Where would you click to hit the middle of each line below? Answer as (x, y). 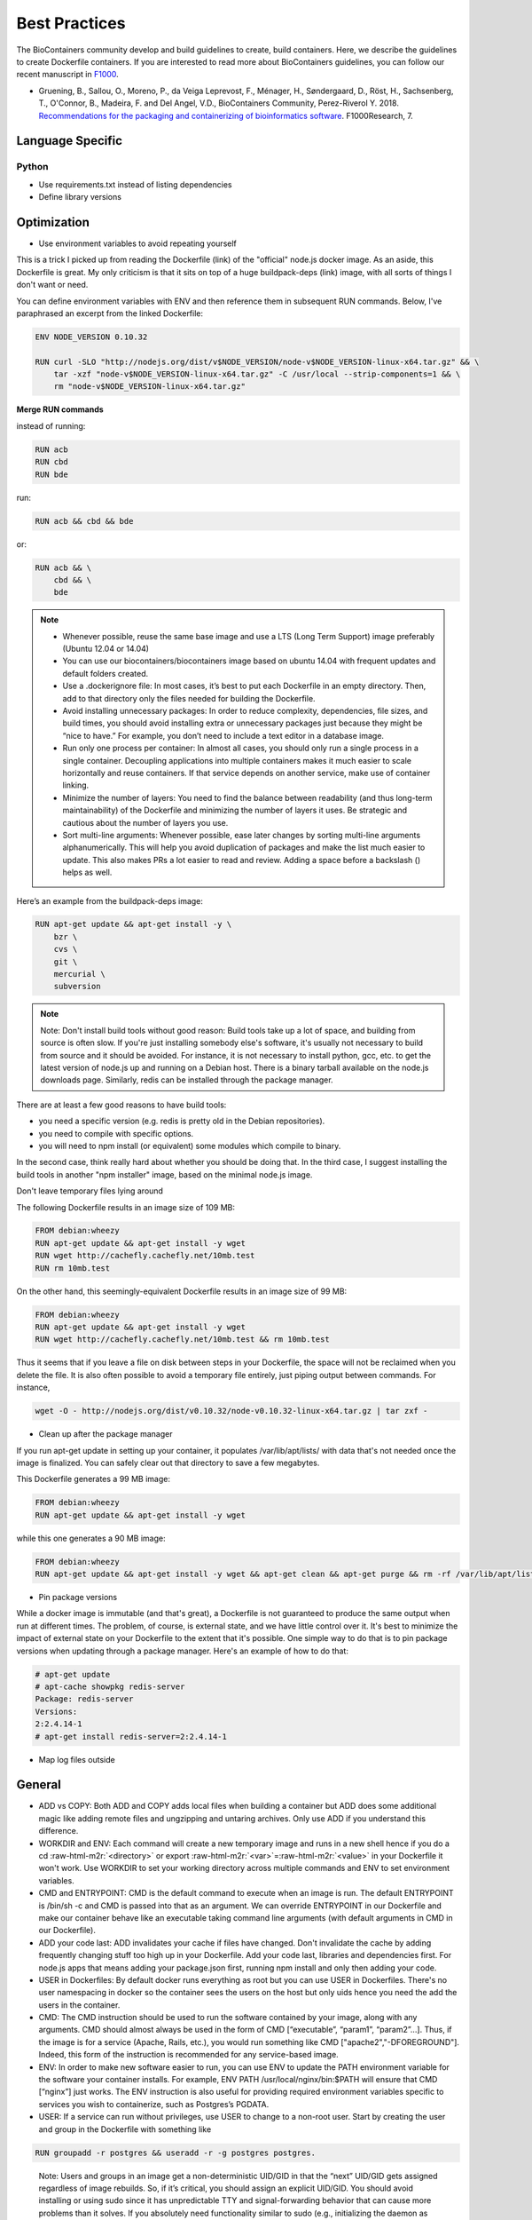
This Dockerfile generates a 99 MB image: (93, 1479)
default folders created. (106, 673)
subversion (77, 987)
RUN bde (51, 474)
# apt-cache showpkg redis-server (110, 1686)
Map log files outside (77, 1759)
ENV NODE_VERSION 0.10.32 (91, 337)
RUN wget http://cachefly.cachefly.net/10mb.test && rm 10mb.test (182, 1340)
